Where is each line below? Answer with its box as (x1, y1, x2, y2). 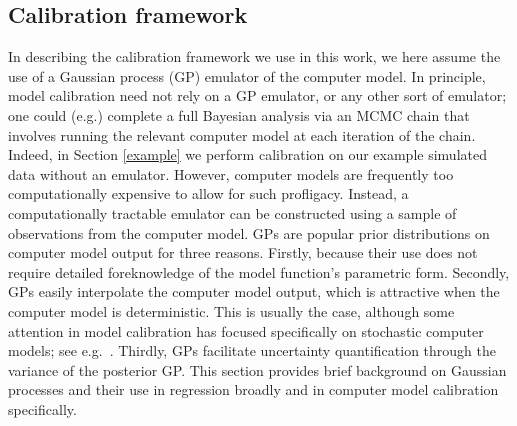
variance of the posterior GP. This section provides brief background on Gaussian (8, 359, 507, 380)
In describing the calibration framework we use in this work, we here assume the (8, 46, 501, 67)
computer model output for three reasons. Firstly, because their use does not (8, 242, 478, 263)
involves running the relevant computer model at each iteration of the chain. (8, 124, 476, 145)
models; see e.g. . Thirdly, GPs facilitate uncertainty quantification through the (8, 340, 496, 361)
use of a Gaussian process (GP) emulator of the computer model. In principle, (8, 65, 486, 86)
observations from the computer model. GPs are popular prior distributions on (8, 222, 490, 243)
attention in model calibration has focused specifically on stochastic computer (8, 320, 484, 341)
